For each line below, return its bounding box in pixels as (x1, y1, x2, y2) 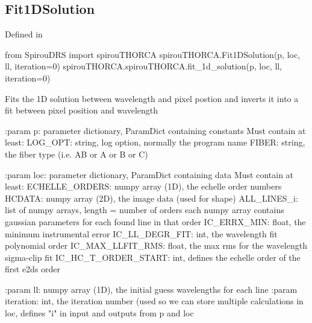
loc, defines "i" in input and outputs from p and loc (5, 307, 194, 319)
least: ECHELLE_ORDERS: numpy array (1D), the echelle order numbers (5, 180, 282, 193)
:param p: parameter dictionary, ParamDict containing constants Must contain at (5, 124, 306, 136)
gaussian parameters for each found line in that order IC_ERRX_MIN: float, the (5, 215, 306, 228)
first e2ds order (5, 263, 61, 275)
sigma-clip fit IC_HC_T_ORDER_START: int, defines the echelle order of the (5, 251, 301, 263)
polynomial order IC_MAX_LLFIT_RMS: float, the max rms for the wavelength (5, 239, 307, 252)
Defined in (5, 28, 43, 40)
